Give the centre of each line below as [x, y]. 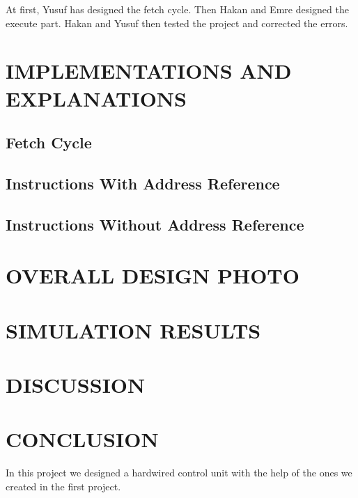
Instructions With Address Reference [143, 183]
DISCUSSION [76, 385]
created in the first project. [63, 486]
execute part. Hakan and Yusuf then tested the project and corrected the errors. [177, 23]
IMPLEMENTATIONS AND [149, 71]
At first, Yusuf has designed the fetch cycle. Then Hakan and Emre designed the [177, 9]
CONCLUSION [82, 439]
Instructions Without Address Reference [155, 224]
